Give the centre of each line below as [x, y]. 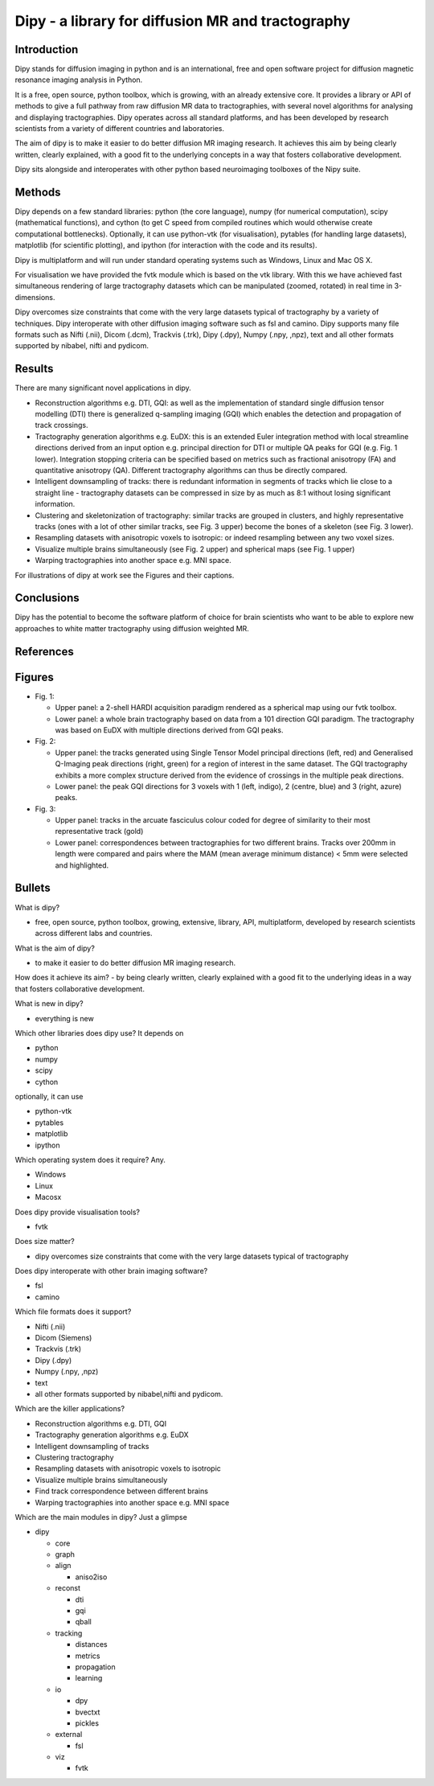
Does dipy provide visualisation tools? [78, 1212]
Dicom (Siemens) [63, 1338]
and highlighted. [82, 865]
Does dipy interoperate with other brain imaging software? [111, 1271]
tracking [69, 1633]
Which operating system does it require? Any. [90, 1160]
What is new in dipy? [49, 1004]
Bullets [33, 888]
